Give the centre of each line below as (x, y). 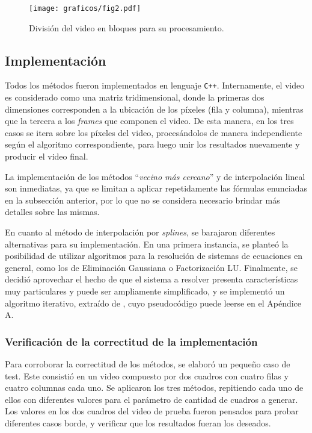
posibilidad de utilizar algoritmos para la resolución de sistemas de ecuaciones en (154, 256)
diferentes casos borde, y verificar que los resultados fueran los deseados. (138, 422)
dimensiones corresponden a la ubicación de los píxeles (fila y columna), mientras (154, 109)
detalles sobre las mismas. (52, 212)
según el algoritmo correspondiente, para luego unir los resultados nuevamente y (152, 144)
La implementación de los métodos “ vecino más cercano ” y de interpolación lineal (155, 176)
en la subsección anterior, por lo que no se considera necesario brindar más (142, 200)
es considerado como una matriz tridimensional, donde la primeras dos (135, 97)
